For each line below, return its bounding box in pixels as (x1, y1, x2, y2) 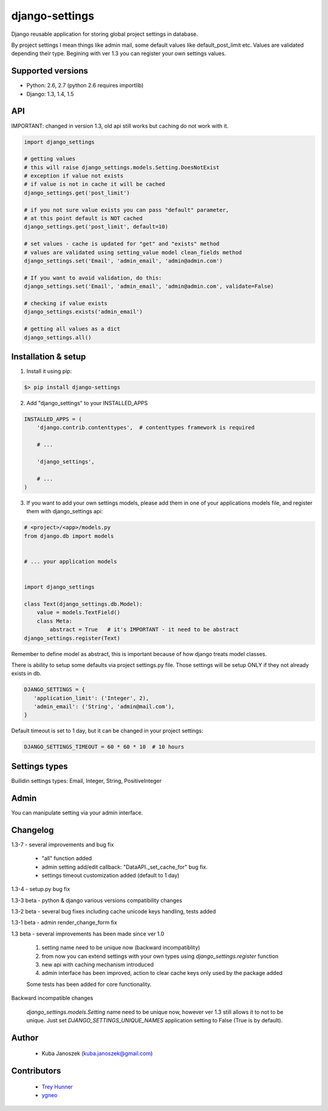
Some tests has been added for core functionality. (26, 980, 152, 988)
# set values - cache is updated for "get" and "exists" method (24, 241, 220, 247)
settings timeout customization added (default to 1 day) (41, 872, 180, 879)
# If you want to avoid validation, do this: (24, 274, 162, 281)
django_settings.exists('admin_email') (24, 309, 143, 315)
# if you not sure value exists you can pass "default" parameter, (24, 207, 230, 213)
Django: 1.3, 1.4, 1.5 (26, 90, 74, 97)
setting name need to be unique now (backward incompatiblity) (41, 944, 200, 951)
